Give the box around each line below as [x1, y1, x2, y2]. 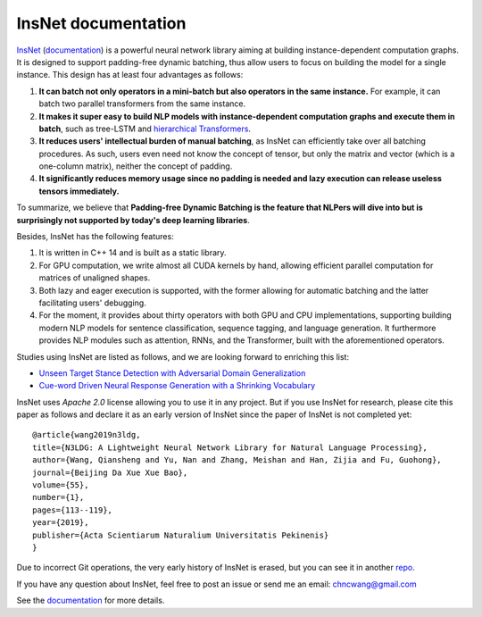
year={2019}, [32, 518, 89, 528]
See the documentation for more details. [16, 595, 165, 606]
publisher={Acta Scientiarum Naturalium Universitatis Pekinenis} [32, 529, 329, 540]
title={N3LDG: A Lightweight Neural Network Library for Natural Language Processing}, [32, 442, 428, 453]
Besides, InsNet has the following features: [16, 231, 174, 242]
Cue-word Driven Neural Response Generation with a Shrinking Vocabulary [38, 380, 316, 391]
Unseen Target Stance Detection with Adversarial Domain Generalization [38, 367, 306, 379]
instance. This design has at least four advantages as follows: [16, 70, 244, 80]
